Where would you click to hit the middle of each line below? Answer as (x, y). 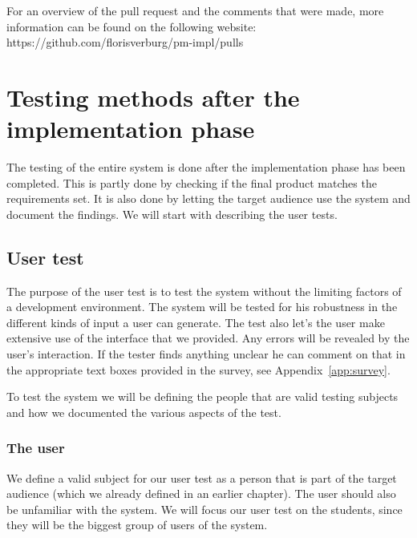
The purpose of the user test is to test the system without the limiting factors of (204, 291)
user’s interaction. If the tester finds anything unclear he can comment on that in (206, 354)
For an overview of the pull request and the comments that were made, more (195, 10)
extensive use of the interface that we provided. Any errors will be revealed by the (208, 338)
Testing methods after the (153, 97)
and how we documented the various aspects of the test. (144, 412)
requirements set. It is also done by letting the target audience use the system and (208, 198)
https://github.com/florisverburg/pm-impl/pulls (125, 42)
